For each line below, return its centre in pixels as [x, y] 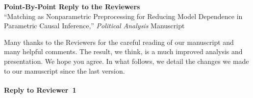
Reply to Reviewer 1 [40, 89]
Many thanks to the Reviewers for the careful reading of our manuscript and [119, 42]
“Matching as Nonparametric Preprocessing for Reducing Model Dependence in [123, 16]
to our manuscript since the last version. [64, 70]
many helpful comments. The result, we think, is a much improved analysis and [123, 51]
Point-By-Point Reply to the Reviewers [72, 6]
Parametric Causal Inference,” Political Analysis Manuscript [94, 26]
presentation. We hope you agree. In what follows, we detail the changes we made [126, 61]
